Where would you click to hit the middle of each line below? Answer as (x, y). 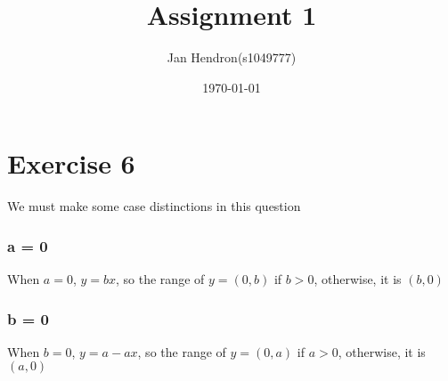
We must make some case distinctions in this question (154, 206)
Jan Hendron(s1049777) (232, 57)
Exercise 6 (71, 163)
